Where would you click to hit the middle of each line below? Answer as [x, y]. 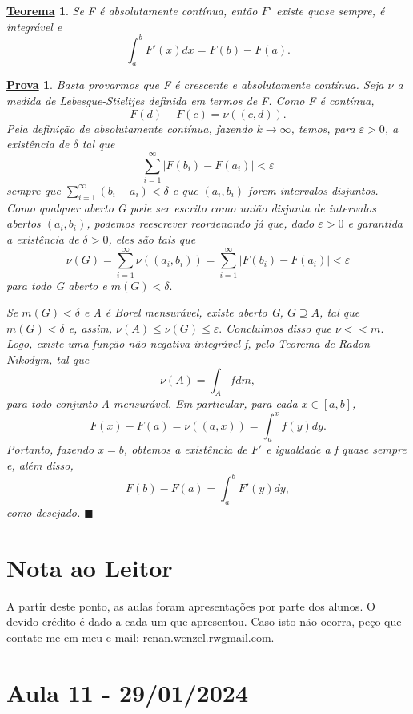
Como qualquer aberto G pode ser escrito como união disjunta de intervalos [191, 207]
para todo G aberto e [57, 285]
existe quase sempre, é [330, 10]
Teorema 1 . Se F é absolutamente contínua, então [132, 10]
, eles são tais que [152, 238]
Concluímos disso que [279, 327]
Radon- [356, 343]
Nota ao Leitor [90, 567]
